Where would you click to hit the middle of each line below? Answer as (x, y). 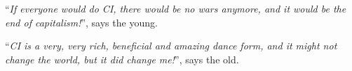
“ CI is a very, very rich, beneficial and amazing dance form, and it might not (171, 46)
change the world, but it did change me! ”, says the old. (122, 59)
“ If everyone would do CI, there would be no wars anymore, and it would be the (176, 8)
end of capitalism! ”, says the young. (81, 22)
